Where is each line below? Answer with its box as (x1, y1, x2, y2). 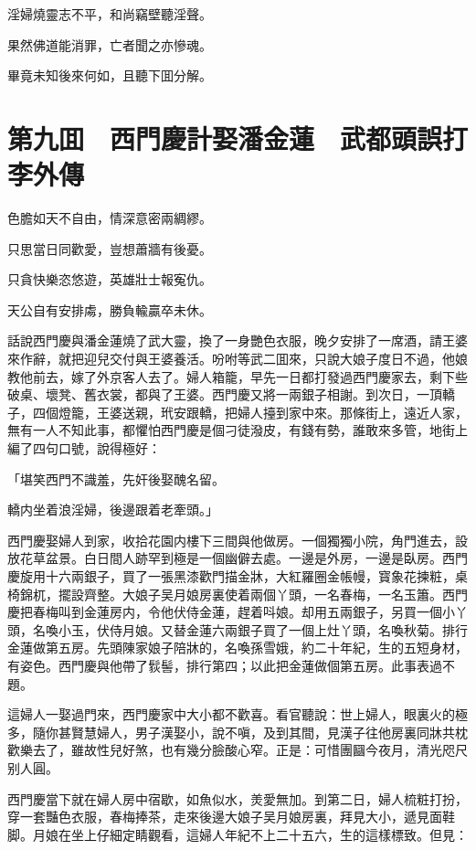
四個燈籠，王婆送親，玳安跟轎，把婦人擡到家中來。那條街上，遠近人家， (32, 402, 468, 421)
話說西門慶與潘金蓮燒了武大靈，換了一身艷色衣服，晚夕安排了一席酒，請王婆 (7, 331, 468, 350)
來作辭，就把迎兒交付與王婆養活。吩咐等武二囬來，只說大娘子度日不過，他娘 (7, 349, 468, 368)
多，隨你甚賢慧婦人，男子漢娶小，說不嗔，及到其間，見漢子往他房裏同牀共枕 (7, 722, 468, 741)
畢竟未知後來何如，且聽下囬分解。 (7, 66, 212, 85)
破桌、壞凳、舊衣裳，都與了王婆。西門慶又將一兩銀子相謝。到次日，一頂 (7, 385, 442, 404)
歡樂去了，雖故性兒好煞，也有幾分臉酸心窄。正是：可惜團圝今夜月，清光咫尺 (7, 740, 468, 760)
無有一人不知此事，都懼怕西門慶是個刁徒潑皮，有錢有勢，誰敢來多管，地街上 (7, 420, 468, 440)
